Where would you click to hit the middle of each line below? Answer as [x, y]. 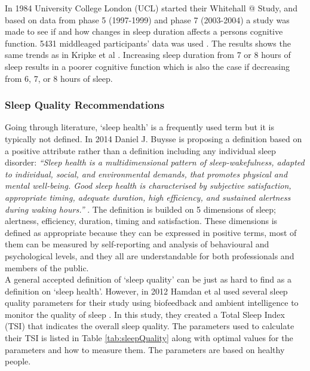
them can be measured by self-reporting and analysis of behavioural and [137, 244]
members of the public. [47, 267]
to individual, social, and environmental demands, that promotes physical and [146, 174]
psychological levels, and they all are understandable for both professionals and [150, 255]
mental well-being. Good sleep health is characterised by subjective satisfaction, [148, 185]
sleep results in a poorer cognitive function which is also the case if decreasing [148, 66]
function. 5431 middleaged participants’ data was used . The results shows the [148, 43]
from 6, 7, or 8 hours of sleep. [59, 78]
